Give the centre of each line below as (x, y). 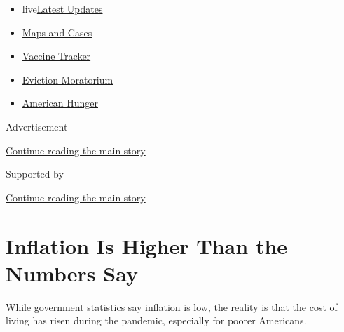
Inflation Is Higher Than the (147, 245)
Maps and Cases (57, 32)
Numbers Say (72, 273)
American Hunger (60, 103)
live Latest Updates (62, 8)
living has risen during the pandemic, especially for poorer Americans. (156, 320)
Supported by (35, 174)
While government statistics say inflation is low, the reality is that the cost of (172, 306)
